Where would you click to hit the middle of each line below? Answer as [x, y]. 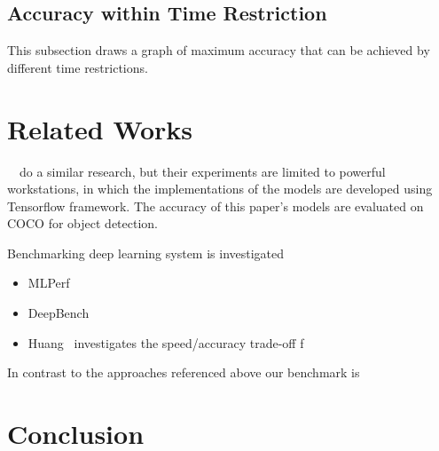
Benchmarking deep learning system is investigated [146, 253]
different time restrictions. [78, 67]
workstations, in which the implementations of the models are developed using [220, 189]
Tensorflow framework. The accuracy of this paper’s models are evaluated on [216, 206]
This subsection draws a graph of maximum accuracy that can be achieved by [219, 50]
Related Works [100, 128]
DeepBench [59, 313]
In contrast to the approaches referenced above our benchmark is [184, 372]
